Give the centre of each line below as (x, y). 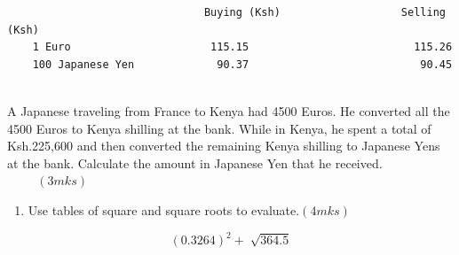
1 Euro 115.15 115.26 (242, 47)
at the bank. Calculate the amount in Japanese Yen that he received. (195, 162)
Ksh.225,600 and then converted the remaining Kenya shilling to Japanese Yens (224, 146)
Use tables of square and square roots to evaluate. (164, 209)
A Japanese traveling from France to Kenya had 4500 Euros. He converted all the (229, 110)
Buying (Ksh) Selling (324, 12)
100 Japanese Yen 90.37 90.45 (242, 64)
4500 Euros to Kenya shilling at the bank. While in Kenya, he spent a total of (219, 128)
